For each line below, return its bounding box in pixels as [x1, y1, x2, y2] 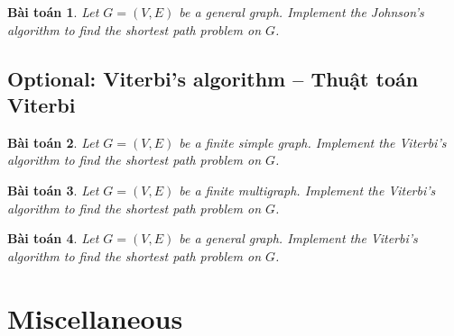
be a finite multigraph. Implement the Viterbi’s [179, 180, 436, 199]
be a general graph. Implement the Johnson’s [179, 3, 424, 21]
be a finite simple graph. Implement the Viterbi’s [179, 132, 447, 151]
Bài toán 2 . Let [7, 132, 99, 151]
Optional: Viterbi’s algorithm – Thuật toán [7, 64, 419, 92]
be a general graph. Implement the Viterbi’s [179, 229, 418, 248]
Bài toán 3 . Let [7, 180, 99, 199]
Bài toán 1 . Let [7, 3, 99, 21]
